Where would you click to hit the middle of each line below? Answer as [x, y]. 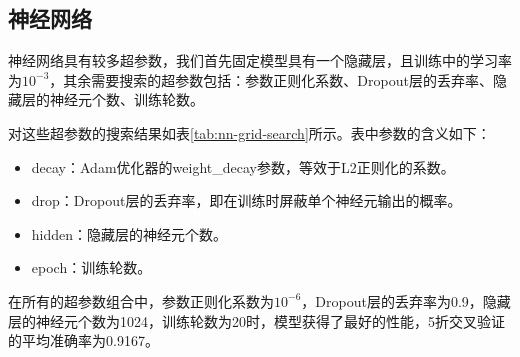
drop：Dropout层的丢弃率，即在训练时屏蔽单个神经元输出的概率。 [246, 200]
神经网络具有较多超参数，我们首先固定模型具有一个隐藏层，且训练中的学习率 [260, 60]
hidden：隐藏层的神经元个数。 [129, 233]
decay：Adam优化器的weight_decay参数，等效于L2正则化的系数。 [243, 166]
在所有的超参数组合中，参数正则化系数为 [141, 300]
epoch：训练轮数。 [91, 267]
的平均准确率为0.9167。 [83, 340]
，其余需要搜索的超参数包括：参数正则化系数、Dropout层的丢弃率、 [271, 79]
